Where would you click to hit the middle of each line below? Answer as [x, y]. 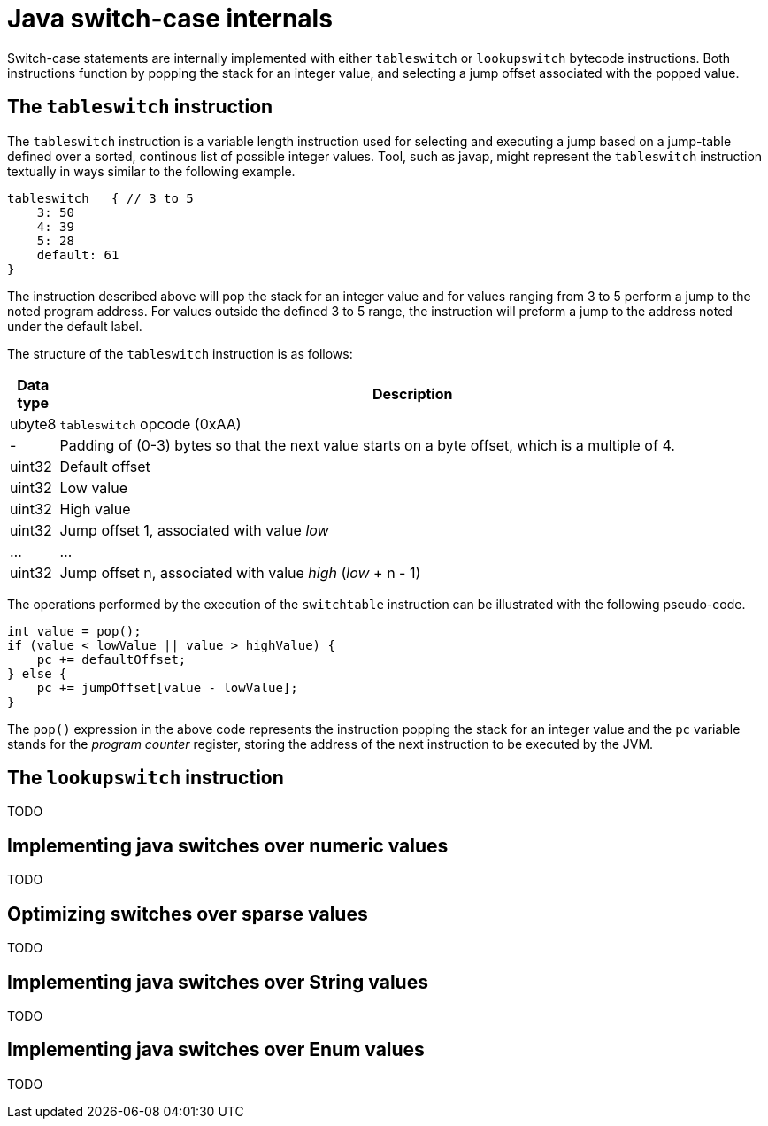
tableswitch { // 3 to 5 [100, 198]
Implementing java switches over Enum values [216, 1050]
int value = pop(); [74, 631]
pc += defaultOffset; [111, 659]
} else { [37, 673]
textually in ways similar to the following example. [151, 171]
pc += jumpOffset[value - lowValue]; [167, 687]
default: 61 [78, 255]
